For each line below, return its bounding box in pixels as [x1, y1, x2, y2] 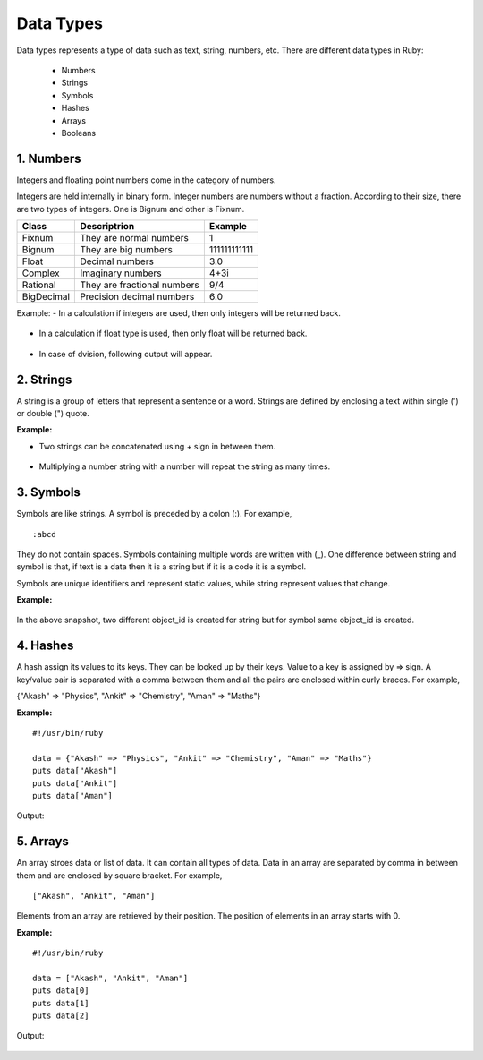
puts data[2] [32, 1011, 89, 1021]
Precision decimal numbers [80, 290, 195, 303]
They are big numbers [80, 243, 174, 255]
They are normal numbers [80, 231, 190, 244]
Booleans [61, 127, 97, 138]
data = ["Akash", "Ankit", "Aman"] [32, 972, 189, 983]
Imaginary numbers [80, 267, 162, 279]
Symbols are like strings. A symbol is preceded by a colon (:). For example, [16, 509, 292, 519]
